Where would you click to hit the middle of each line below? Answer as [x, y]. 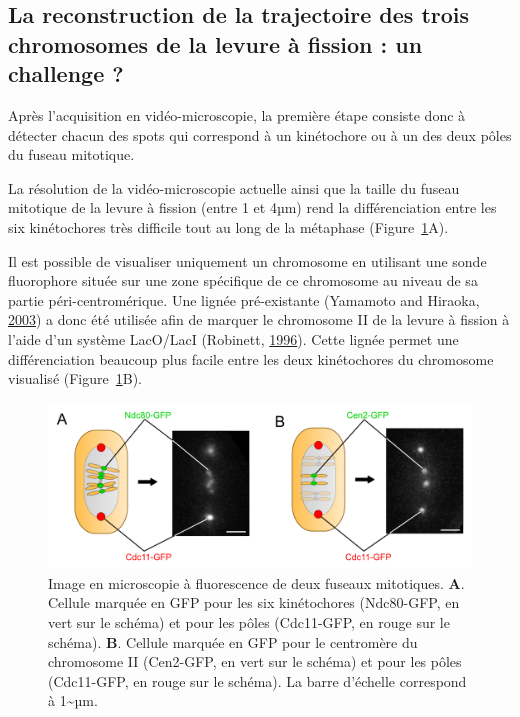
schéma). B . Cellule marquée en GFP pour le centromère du [233, 641]
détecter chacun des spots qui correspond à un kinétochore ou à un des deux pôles [260, 134]
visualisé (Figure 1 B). [75, 378]
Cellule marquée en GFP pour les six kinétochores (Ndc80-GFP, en [254, 602]
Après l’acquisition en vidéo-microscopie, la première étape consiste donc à [237, 114]
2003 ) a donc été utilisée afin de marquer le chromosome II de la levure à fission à [259, 319]
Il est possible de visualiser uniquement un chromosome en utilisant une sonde [247, 260]
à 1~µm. [73, 700]
